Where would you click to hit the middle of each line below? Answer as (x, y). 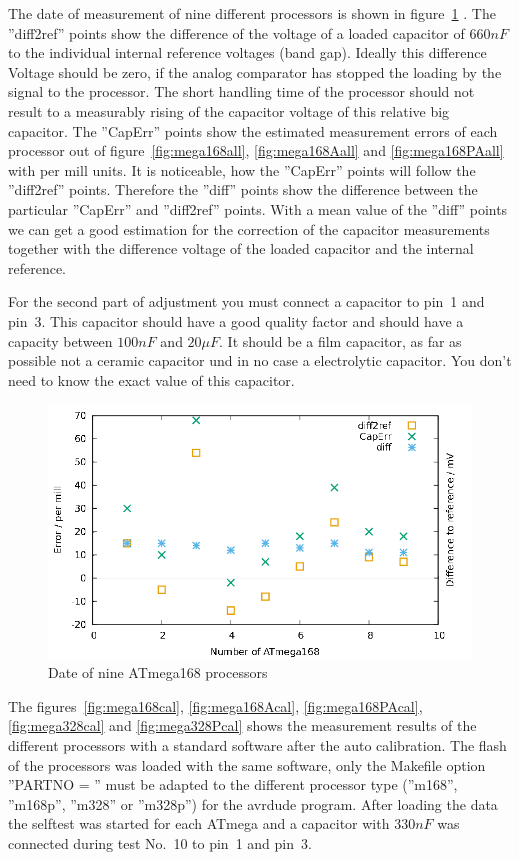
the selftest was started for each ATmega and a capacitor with (199, 823)
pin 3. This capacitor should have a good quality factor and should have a (236, 320)
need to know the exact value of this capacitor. (151, 379)
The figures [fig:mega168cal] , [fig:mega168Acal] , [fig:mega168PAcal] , (215, 705)
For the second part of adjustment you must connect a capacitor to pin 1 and (246, 301)
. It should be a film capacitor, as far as (340, 340)
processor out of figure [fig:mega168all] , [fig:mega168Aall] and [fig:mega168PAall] (256, 150)
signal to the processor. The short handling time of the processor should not (241, 91)
